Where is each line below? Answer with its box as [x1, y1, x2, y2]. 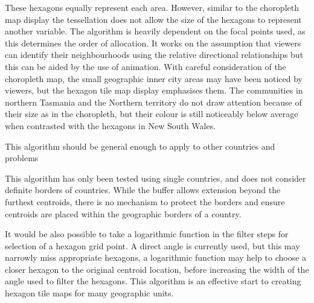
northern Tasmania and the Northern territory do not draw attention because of [5, 95, 302, 108]
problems [5, 151, 39, 164]
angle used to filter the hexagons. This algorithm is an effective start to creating [5, 275, 301, 287]
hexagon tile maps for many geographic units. [5, 287, 174, 299]
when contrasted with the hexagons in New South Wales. [5, 119, 216, 132]
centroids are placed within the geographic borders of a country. [5, 207, 242, 220]
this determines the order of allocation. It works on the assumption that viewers [5, 36, 301, 49]
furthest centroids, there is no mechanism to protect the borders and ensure [5, 195, 285, 208]
